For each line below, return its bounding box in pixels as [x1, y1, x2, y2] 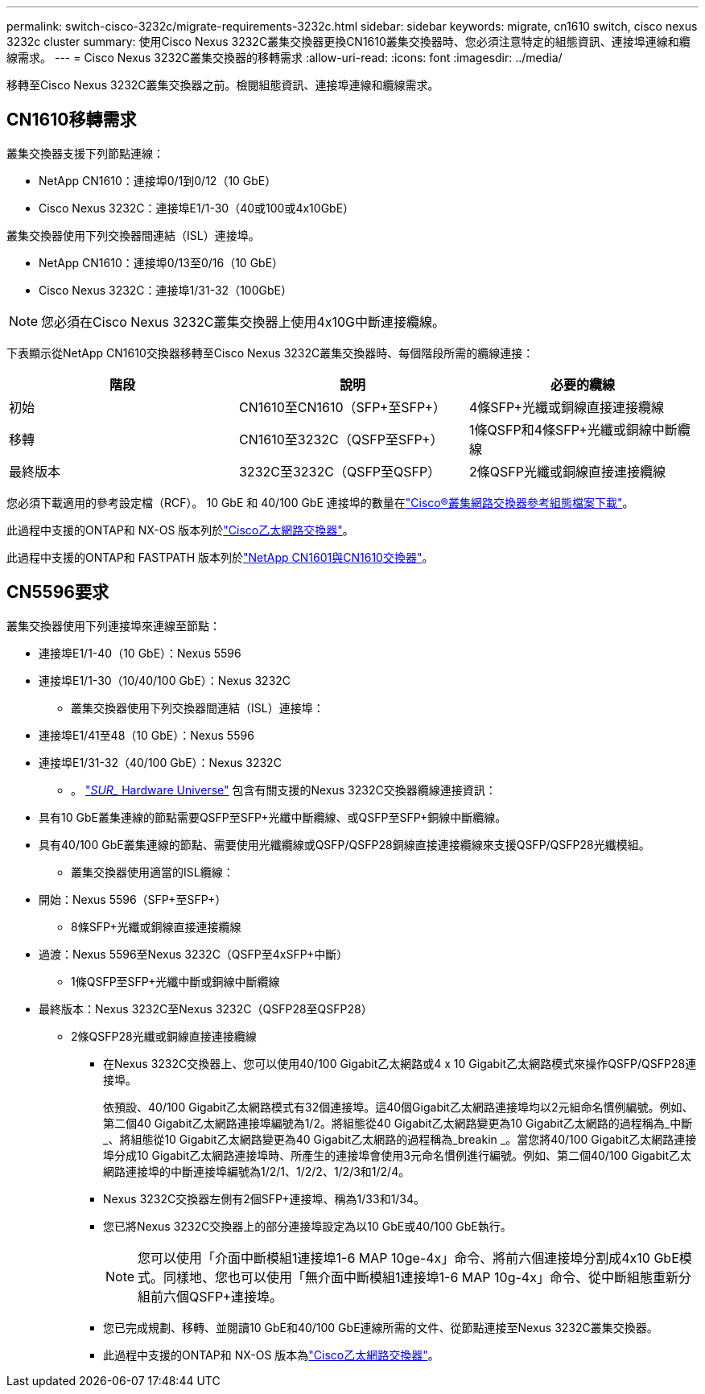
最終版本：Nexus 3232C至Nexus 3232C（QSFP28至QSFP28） [39, 1001, 373, 1016]
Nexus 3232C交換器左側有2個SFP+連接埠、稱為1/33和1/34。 [103, 1191, 426, 1206]
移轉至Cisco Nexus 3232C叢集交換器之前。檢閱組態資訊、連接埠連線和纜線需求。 [6, 78, 439, 92]
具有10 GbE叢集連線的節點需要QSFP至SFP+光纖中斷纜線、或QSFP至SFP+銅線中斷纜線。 [39, 810, 507, 824]
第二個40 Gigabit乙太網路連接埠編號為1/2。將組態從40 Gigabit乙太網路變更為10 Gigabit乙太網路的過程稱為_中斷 [103, 1116, 693, 1130]
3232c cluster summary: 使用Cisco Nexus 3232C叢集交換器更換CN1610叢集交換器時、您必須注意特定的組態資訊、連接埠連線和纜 [6, 35, 691, 48]
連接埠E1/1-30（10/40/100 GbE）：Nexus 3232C [39, 673, 291, 687]
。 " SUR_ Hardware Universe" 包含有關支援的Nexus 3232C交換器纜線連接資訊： [71, 782, 497, 797]
